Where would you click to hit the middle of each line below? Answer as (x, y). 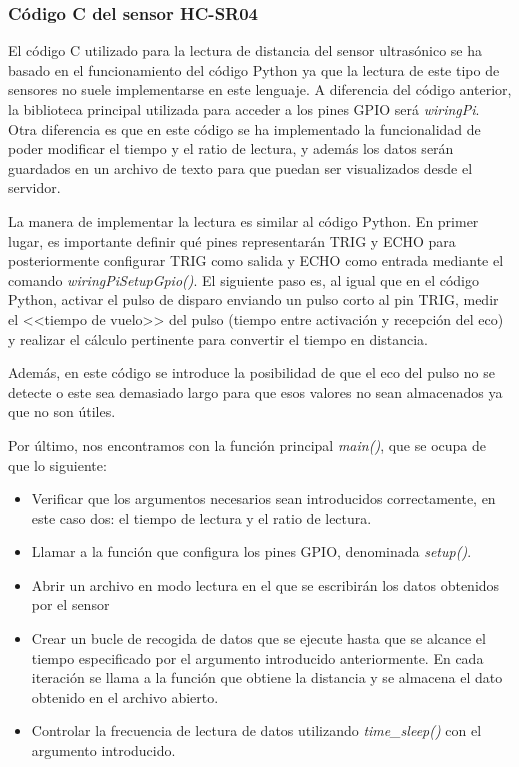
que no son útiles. (62, 411)
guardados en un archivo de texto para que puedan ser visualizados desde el (240, 167)
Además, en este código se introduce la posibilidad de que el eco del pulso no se (251, 372)
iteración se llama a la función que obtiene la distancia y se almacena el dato (267, 677)
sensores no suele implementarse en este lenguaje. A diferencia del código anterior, (260, 89)
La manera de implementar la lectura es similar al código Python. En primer (243, 220)
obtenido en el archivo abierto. (125, 696)
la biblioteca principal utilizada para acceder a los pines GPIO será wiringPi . (244, 109)
